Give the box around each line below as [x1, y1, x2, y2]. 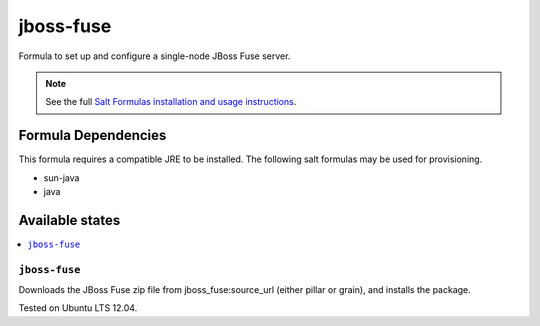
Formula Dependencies [18, 127, 167, 144]
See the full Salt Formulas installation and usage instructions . [45, 96, 297, 108]
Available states [18, 211, 121, 229]
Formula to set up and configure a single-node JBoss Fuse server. [18, 50, 291, 62]
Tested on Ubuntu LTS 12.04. [18, 302, 138, 314]
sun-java [43, 171, 80, 184]
